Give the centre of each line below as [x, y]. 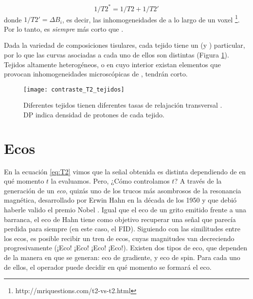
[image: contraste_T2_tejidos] [74, 89]
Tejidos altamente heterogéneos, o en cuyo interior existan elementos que [112, 64]
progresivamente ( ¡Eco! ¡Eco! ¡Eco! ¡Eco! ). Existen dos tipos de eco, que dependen [126, 248]
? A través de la [198, 181]
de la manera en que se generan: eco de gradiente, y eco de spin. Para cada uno [122, 257]
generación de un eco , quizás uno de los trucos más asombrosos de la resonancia [123, 190]
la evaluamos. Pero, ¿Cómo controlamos [110, 181]
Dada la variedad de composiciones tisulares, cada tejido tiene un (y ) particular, [125, 45]
